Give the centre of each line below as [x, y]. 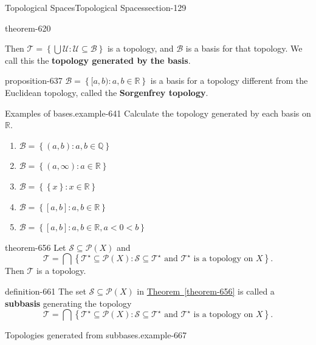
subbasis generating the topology [68, 303]
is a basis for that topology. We [244, 48]
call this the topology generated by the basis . [98, 60]
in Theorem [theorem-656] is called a [206, 291]
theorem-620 [28, 28]
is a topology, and [140, 48]
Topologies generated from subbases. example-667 [96, 335]
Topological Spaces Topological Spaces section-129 [96, 7]
